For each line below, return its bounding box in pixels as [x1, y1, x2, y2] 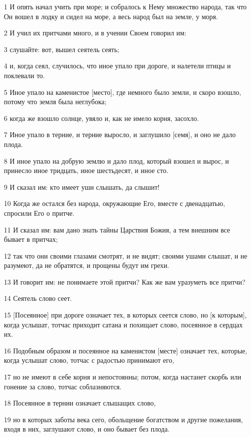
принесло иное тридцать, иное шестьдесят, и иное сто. [4, 165, 168, 175]
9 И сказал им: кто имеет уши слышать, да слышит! [4, 181, 160, 192]
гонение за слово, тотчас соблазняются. [4, 381, 122, 391]
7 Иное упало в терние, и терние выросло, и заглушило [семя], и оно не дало [4, 129, 236, 140]
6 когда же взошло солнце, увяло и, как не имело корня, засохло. [4, 113, 199, 123]
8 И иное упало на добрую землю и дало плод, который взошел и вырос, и [4, 155, 229, 166]
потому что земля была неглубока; [4, 96, 107, 107]
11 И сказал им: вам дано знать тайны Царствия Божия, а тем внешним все [4, 224, 230, 234]
